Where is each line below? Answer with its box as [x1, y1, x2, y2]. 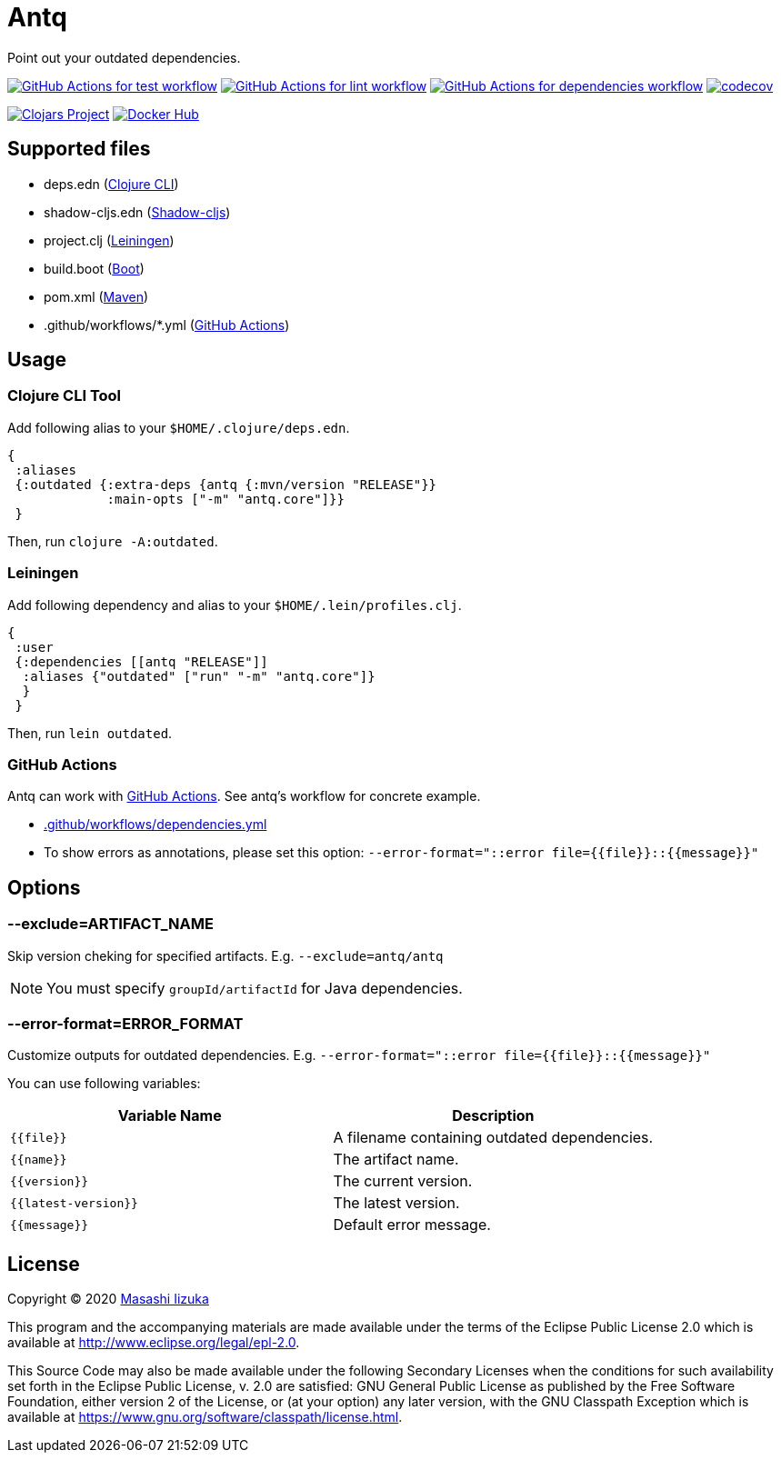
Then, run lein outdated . [7, 725, 173, 741]
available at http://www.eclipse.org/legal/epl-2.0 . [7, 1335, 300, 1351]
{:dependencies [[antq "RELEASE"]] [15, 654, 268, 669]
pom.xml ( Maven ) [44, 288, 149, 305]
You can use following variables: [7, 1075, 201, 1092]
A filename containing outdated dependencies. [333, 1128, 654, 1147]
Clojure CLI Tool [7, 386, 122, 405]
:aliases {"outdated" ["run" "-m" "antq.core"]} [22, 668, 375, 684]
